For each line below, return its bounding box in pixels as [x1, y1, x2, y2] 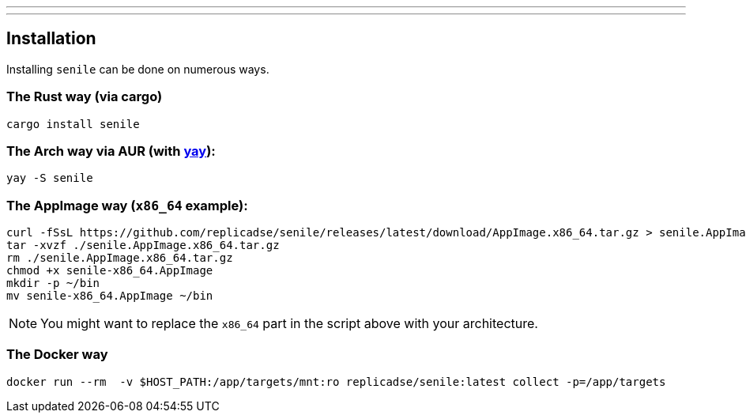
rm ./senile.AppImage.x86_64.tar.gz [6, 251, 233, 265]
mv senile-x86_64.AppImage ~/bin [6, 289, 213, 303]
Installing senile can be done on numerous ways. [6, 62, 269, 76]
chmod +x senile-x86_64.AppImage [6, 264, 213, 277]
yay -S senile [6, 172, 93, 185]
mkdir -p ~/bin [6, 277, 100, 290]
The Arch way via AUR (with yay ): [6, 142, 216, 159]
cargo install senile [6, 117, 140, 130]
